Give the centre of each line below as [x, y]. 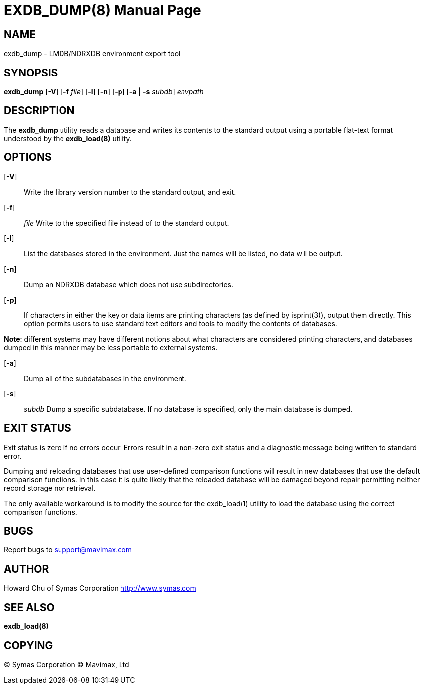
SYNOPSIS [31, 73]
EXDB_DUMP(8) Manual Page [103, 10]
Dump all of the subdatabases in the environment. [105, 378]
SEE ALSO [29, 607]
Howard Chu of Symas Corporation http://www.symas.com [100, 588]
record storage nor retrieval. [50, 488]
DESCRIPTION [39, 111]
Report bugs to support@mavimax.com [68, 550]
